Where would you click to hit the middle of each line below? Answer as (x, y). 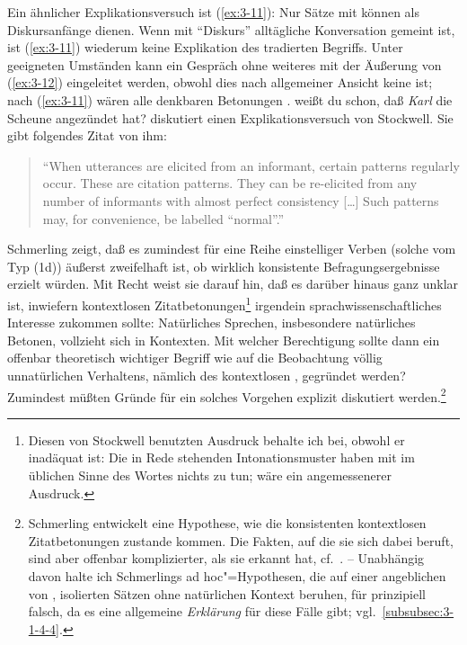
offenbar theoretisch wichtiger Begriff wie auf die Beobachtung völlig (195, 358)
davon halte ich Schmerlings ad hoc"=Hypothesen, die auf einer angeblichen (237, 575)
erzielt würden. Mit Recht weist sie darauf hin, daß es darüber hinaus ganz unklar (233, 284)
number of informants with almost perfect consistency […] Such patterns (241, 200)
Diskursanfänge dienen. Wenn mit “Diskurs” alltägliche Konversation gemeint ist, (231, 29)
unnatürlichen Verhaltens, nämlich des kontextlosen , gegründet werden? (207, 375)
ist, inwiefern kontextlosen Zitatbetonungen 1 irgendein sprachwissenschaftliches (225, 303)
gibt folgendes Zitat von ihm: (87, 135)
